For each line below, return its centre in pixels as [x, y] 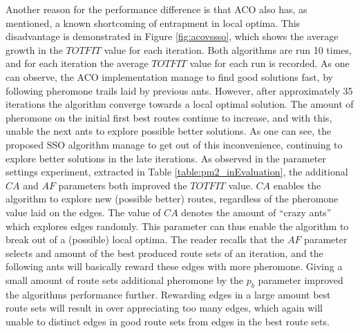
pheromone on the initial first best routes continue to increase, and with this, [169, 117]
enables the [297, 185]
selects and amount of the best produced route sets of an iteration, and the [164, 253]
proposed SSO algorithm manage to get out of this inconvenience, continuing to [174, 144]
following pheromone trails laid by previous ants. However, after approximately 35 [179, 90]
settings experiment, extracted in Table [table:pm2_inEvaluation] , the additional [177, 172]
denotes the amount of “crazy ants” [256, 212]
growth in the [34, 49]
